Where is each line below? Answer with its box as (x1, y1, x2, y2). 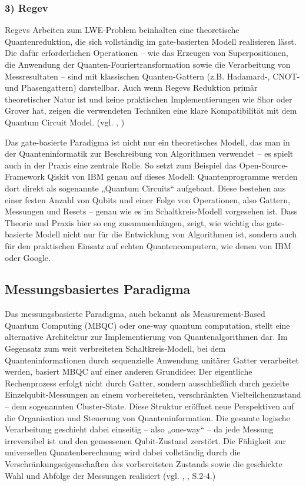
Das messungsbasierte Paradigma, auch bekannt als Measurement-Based (5, 308, 265, 320)
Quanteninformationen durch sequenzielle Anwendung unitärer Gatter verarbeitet (5, 353, 299, 366)
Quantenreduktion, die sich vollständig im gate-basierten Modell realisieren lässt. (5, 35, 297, 47)
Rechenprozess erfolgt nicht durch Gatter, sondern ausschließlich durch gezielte (5, 376, 290, 389)
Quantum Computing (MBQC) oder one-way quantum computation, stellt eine (5, 319, 290, 331)
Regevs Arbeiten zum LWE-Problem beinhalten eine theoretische (5, 24, 240, 36)
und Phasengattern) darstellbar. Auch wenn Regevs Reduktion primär (5, 81, 258, 94)
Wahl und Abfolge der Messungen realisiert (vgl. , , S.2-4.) (5, 469, 216, 481)
